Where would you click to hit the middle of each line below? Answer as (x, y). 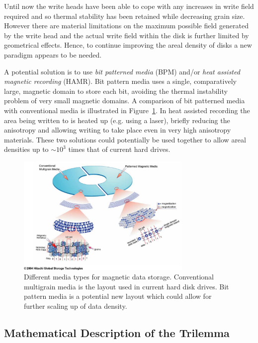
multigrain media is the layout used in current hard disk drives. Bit (127, 286)
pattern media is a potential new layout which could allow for (118, 296)
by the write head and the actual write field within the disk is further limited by (127, 35)
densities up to (26, 149)
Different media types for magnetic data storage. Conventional (119, 277)
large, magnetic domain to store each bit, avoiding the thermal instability (116, 91)
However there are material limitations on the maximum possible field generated (126, 26)
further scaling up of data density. (76, 306)
